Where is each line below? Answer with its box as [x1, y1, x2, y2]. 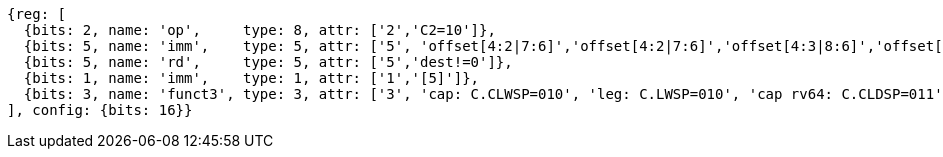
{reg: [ [7, 6, 67, 22]
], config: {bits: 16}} [7, 102, 193, 118]
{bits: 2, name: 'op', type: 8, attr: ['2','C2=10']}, [23, 22, 496, 38]
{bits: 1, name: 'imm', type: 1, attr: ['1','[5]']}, [23, 70, 480, 86]
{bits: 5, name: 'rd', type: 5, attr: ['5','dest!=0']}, [23, 54, 513, 70]
